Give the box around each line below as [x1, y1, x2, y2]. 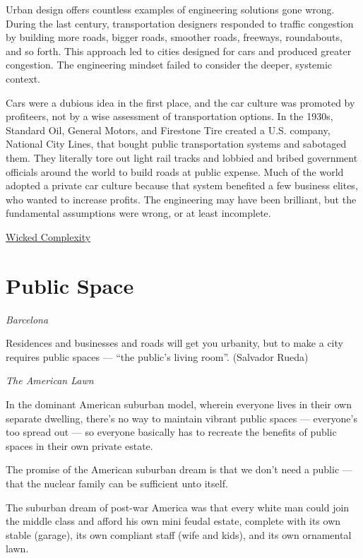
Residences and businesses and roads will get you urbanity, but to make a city [6, 336, 343, 350]
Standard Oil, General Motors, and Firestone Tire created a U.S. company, [6, 122, 331, 137]
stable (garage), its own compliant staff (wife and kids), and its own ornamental [6, 527, 352, 542]
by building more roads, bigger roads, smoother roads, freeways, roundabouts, [6, 30, 343, 44]
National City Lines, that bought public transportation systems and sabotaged [6, 136, 347, 151]
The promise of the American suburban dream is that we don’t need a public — [6, 462, 352, 477]
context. [6, 71, 40, 85]
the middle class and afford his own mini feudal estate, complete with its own [6, 514, 341, 528]
